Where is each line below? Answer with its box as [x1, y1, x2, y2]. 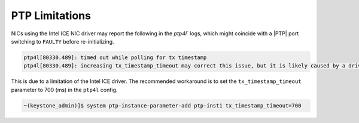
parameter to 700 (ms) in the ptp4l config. [11, 86, 118, 93]
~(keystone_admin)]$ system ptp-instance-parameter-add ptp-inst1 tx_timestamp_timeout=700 [23, 102, 302, 109]
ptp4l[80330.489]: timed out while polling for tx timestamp [23, 54, 207, 61]
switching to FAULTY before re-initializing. [11, 38, 114, 45]
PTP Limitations [11, 9, 91, 22]
